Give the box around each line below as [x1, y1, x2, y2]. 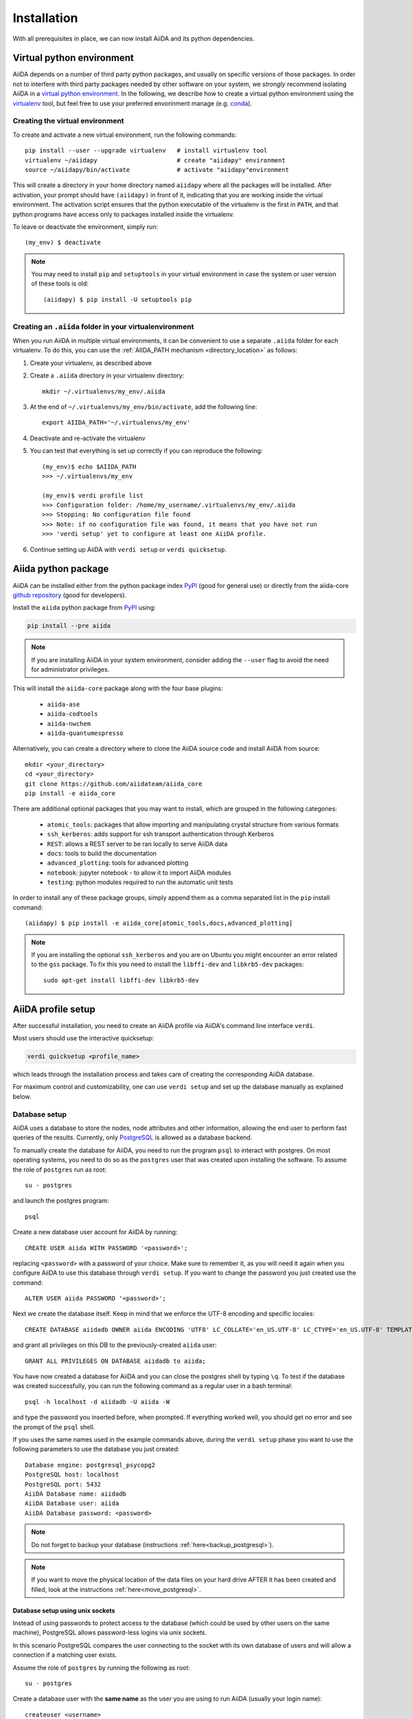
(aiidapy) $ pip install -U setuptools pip [43, 296, 192, 303]
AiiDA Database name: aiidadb [25, 1489, 127, 1498]
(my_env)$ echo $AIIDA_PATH [42, 463, 137, 470]
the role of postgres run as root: [12, 1165, 107, 1174]
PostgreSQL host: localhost [25, 1471, 119, 1478]
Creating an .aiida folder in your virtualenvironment [12, 322, 194, 331]
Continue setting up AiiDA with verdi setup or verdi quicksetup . [30, 545, 227, 554]
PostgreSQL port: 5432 [25, 1480, 102, 1488]
